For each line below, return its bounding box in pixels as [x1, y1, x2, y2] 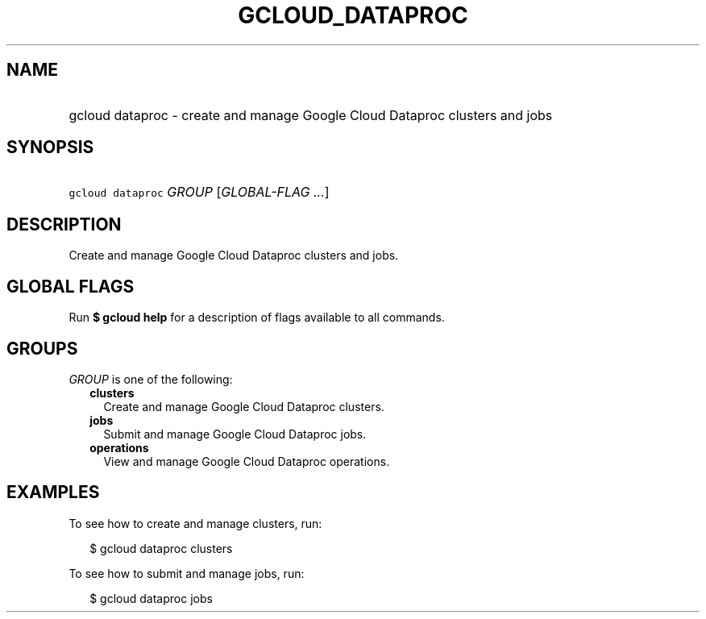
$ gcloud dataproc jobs [89, 591, 213, 605]
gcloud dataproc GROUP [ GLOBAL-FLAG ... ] [69, 184, 330, 201]
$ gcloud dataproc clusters [89, 541, 233, 555]
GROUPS [6, 338, 78, 359]
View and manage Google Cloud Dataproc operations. [103, 454, 390, 468]
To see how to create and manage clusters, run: [69, 516, 322, 530]
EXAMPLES [6, 482, 100, 503]
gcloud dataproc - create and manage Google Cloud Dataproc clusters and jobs [69, 106, 553, 123]
